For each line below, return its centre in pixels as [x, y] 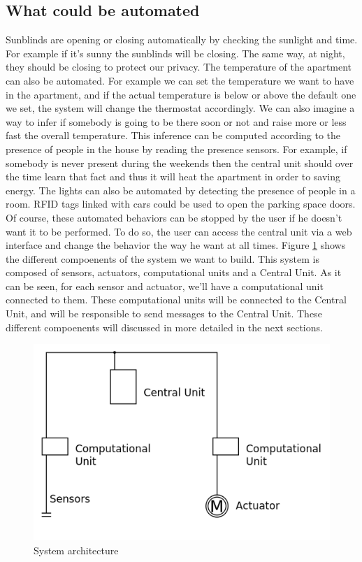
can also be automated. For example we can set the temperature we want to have [180, 80]
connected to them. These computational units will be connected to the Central [176, 300]
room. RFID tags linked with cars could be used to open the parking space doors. [181, 204]
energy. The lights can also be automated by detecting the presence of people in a [181, 190]
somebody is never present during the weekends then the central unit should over [180, 163]
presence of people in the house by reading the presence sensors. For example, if [176, 149]
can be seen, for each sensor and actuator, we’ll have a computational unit [165, 286]
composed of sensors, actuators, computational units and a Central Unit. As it [174, 272]
